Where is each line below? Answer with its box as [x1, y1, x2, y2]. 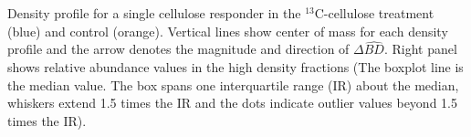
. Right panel [383, 39, 457, 58]
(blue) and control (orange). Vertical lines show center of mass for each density [7, 21, 448, 40]
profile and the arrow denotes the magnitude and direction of [7, 39, 350, 58]
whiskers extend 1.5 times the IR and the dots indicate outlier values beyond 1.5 [7, 93, 457, 112]
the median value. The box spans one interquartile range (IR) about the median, [7, 75, 459, 94]
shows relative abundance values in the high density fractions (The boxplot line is [7, 58, 464, 76]
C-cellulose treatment [314, 4, 434, 22]
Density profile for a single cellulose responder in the [7, 4, 301, 22]
